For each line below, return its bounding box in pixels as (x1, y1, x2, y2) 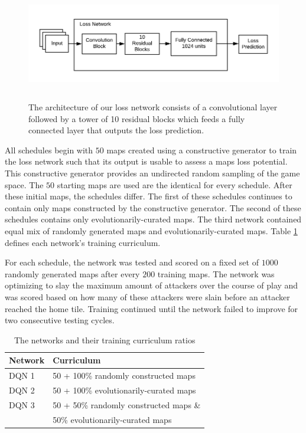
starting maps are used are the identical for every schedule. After (57, 178, 292, 191)
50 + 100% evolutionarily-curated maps (53, 384, 196, 396)
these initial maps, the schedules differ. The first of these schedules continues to (5, 190, 292, 202)
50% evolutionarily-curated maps (53, 413, 172, 425)
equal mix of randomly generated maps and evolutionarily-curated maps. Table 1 (5, 225, 298, 237)
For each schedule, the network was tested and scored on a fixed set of (5, 256, 259, 268)
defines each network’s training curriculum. (5, 236, 161, 248)
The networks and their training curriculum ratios (14, 333, 196, 346)
